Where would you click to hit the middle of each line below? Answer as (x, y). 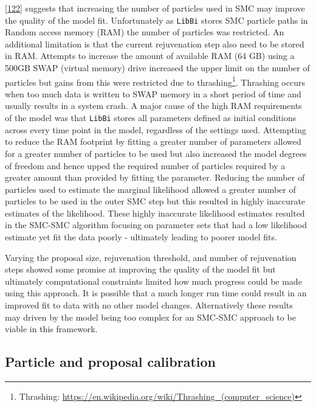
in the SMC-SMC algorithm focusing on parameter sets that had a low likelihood (156, 225)
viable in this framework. (51, 329)
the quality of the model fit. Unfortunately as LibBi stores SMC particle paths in (156, 20)
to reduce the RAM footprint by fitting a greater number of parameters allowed (153, 141)
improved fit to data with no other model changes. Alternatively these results (149, 305)
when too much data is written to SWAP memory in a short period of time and (153, 93)
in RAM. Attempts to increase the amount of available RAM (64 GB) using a (150, 56)
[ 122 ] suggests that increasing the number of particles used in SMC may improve (155, 8)
